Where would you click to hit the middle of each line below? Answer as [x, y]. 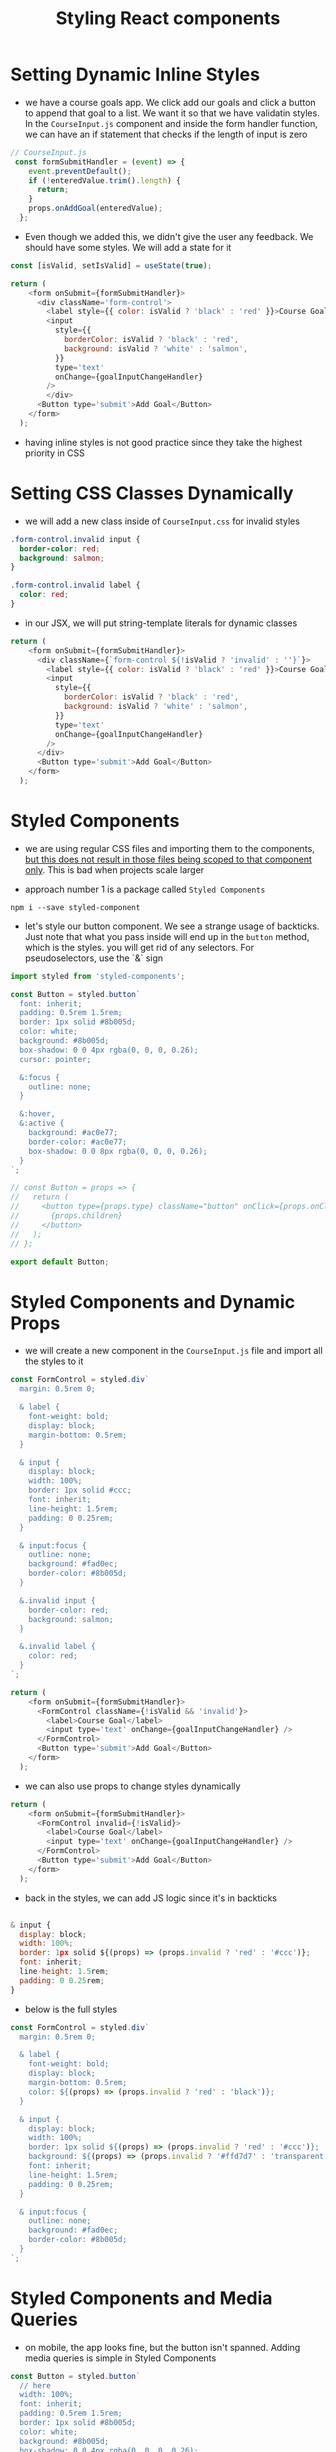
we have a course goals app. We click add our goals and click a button [170, 102]
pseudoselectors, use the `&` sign [94, 958]
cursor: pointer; [55, 1059]
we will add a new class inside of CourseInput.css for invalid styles [162, 521]
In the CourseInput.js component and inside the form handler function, [171, 123]
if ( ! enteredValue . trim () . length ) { [105, 180]
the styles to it [54, 1361]
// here [35, 2385]
